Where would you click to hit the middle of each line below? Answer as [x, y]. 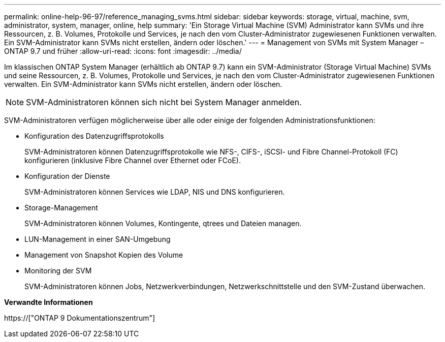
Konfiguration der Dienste [67, 176]
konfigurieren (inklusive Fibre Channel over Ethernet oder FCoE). [133, 160]
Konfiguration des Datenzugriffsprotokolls [94, 136]
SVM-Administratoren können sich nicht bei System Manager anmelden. [164, 102]
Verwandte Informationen [49, 302]
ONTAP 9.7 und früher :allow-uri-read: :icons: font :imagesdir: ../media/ [123, 51]
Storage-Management [61, 208]
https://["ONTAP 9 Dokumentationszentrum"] [80, 318]
